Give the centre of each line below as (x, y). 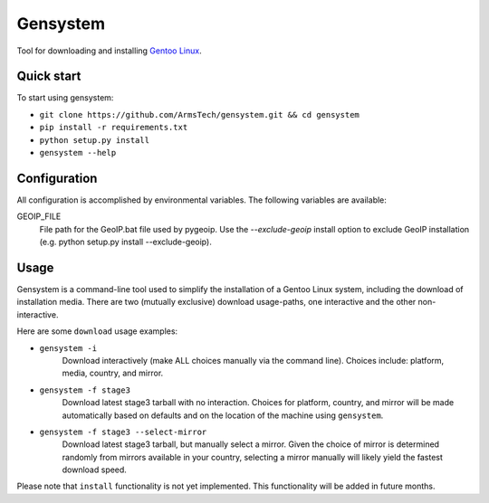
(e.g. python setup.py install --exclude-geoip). (125, 242)
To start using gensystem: (65, 98)
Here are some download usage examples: (97, 331)
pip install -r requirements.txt (114, 128)
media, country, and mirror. (113, 373)
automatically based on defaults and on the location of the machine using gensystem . (223, 415)
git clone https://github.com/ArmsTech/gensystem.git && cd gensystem (199, 114)
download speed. (94, 470)
